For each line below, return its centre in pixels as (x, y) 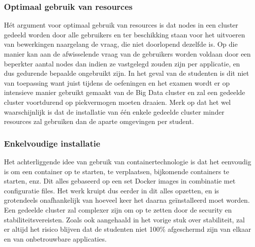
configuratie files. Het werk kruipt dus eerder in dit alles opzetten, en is (112, 190)
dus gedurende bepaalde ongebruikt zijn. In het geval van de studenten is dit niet (127, 73)
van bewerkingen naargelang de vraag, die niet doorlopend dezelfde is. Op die (121, 44)
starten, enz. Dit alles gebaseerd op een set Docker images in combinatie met (120, 181)
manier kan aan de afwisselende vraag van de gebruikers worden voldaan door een (127, 54)
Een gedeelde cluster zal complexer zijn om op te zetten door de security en (118, 209)
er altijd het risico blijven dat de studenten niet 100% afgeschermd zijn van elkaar (128, 229)
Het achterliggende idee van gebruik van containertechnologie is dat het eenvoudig (128, 161)
